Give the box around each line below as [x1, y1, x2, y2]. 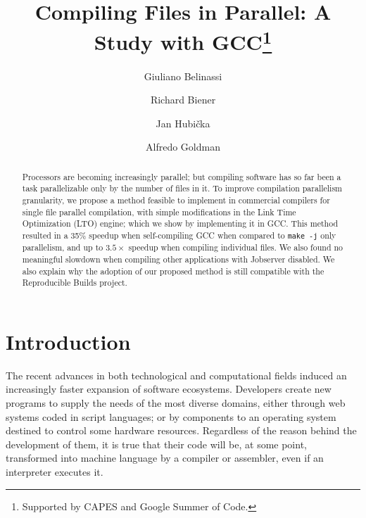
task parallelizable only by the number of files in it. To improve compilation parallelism [22, 182, 342, 194]
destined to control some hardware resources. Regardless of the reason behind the [6, 423, 357, 438]
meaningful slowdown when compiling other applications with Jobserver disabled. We [22, 253, 335, 265]
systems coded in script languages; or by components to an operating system [6, 409, 336, 424]
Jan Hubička [156, 115, 210, 130]
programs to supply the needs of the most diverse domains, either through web [6, 395, 346, 410]
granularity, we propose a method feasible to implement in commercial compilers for [22, 194, 330, 206]
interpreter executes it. [6, 464, 103, 479]
